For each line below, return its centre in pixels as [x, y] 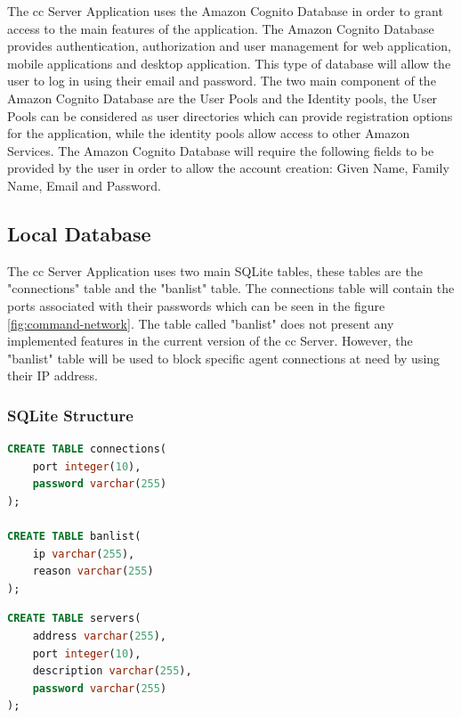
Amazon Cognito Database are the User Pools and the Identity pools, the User [222, 98]
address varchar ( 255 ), [100, 636]
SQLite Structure [70, 415]
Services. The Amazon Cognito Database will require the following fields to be [221, 150]
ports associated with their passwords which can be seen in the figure [196, 305]
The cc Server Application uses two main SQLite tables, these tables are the [215, 270]
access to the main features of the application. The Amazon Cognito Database [221, 28]
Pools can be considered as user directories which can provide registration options [230, 115]
